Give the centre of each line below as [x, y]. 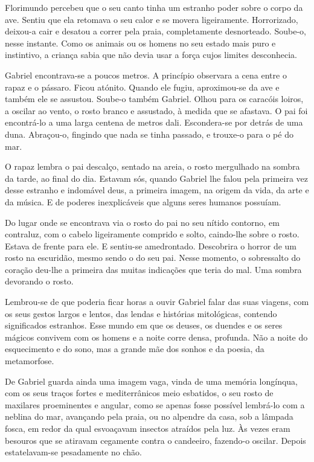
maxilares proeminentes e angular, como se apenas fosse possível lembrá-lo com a [155, 404]
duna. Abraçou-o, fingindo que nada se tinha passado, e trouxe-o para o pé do [149, 134]
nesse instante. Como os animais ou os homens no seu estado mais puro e [140, 43]
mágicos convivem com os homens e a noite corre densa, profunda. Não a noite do [156, 337]
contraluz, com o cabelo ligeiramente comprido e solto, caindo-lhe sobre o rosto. [152, 234]
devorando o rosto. [39, 281]
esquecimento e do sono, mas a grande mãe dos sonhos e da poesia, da [135, 349]
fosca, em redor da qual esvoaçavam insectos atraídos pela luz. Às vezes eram [148, 428]
